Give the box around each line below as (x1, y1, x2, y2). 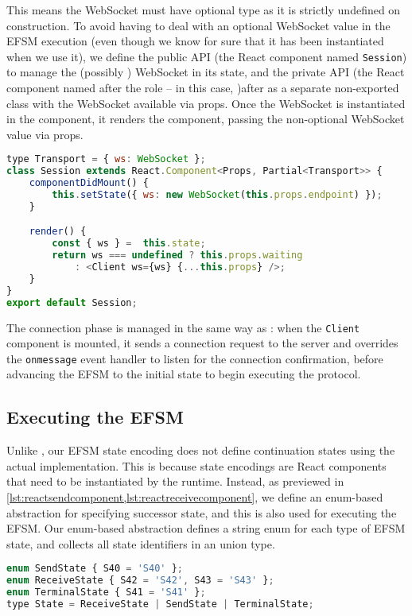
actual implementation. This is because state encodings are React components (6, 457, 387, 474)
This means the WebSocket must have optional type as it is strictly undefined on (6, 2, 401, 17)
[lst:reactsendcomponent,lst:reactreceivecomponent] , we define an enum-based (6, 489, 383, 506)
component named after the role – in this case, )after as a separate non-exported (6, 79, 399, 96)
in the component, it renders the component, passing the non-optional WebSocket (6, 110, 405, 127)
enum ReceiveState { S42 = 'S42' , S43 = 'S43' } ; (6, 575, 274, 587)
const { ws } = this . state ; (52, 238, 206, 250)
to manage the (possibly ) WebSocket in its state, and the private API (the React (6, 64, 405, 80)
